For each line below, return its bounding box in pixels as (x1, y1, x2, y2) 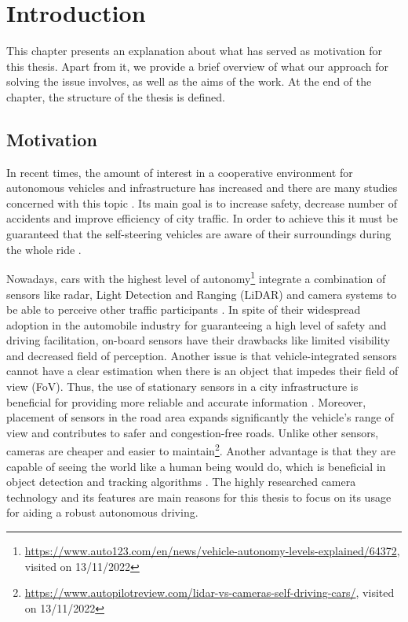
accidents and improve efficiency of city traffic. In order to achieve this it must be (6, 210, 398, 226)
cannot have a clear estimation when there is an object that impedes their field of (6, 363, 399, 379)
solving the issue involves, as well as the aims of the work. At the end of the (6, 73, 372, 90)
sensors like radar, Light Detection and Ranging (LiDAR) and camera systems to (6, 285, 397, 302)
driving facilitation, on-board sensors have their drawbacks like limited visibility (6, 332, 391, 348)
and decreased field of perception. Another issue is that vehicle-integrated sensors (6, 347, 397, 363)
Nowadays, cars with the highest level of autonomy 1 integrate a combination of (6, 268, 386, 286)
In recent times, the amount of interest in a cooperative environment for (6, 164, 353, 180)
